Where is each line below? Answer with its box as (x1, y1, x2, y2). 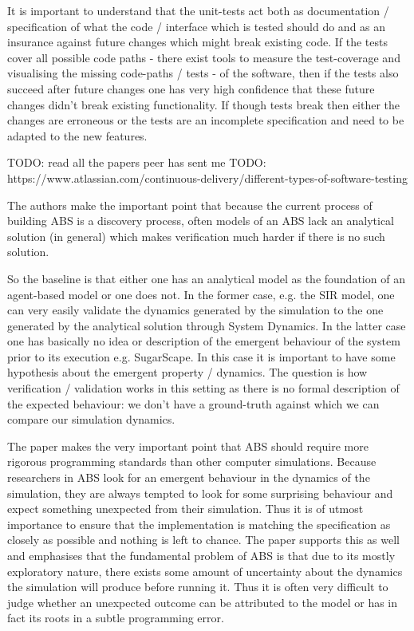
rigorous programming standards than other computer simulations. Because (7, 453, 377, 470)
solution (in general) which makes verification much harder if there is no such (7, 227, 385, 244)
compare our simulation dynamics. (7, 411, 175, 428)
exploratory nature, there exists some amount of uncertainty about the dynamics (7, 562, 403, 579)
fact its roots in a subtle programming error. (7, 609, 224, 626)
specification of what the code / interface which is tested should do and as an (7, 18, 386, 34)
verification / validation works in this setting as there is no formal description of (7, 380, 400, 396)
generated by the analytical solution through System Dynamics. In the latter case (7, 317, 406, 333)
